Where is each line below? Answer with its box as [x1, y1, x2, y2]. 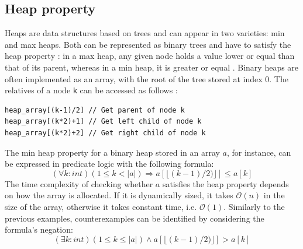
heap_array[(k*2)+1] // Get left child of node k [5, 117, 202, 126]
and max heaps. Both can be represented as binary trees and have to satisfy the [5, 38, 291, 50]
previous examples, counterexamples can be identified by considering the [5, 212, 264, 224]
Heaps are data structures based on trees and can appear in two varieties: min [5, 27, 285, 39]
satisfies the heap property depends [162, 177, 289, 190]
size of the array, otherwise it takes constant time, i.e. [5, 200, 197, 212]
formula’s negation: [5, 223, 73, 236]
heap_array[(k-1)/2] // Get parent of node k [5, 106, 185, 114]
